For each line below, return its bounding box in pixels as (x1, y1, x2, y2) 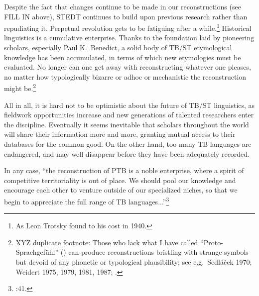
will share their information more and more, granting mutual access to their (4, 129, 236, 139)
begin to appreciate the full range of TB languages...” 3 (4, 195, 169, 206)
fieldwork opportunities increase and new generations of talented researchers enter (4, 109, 254, 120)
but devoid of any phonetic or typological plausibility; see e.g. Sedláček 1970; (15, 257, 252, 267)
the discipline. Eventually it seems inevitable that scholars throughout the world (4, 119, 249, 129)
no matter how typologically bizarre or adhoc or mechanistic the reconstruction (4, 71, 247, 82)
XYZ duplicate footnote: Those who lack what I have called (15, 237, 198, 247)
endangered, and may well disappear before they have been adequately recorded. (4, 148, 250, 159)
